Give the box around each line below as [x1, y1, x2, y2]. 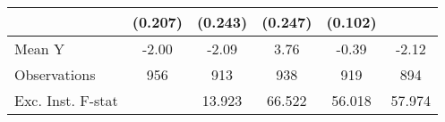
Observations [14, 64, 96, 85]
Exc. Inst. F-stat [14, 90, 118, 110]
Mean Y [14, 38, 65, 59]
